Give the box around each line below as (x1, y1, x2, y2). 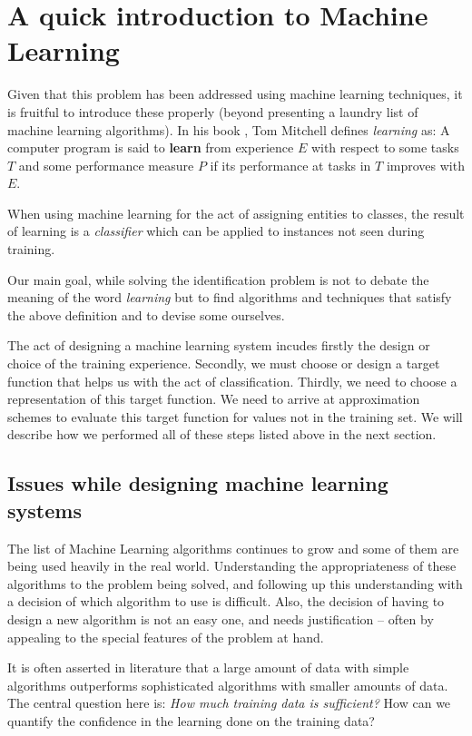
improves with (386, 155, 465, 174)
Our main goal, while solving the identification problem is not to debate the (7, 270, 429, 289)
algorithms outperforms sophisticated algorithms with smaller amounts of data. (7, 675, 448, 694)
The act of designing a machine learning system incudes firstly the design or (7, 336, 430, 355)
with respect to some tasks (310, 138, 459, 157)
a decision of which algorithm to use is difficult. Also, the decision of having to (7, 592, 445, 611)
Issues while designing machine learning (7, 469, 388, 497)
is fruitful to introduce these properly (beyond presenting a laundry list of (7, 102, 418, 121)
